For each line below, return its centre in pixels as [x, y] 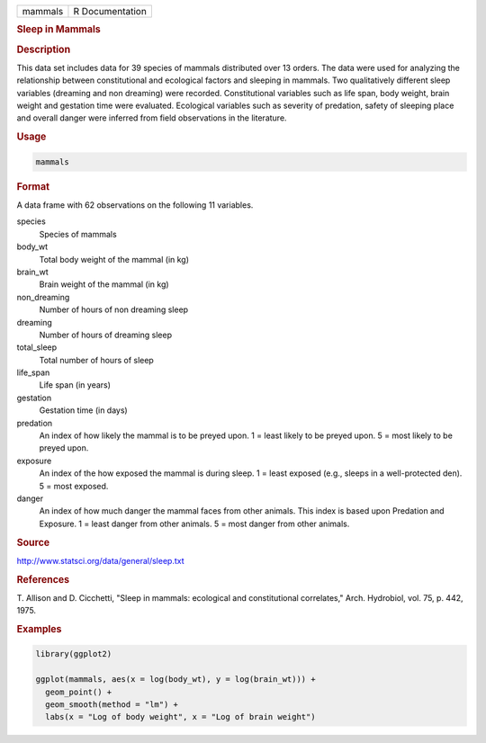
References [43, 579]
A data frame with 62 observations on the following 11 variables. [135, 205]
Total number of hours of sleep [97, 360]
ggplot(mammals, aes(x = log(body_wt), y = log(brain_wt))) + [175, 680]
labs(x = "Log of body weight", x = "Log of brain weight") [180, 717]
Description [44, 49]
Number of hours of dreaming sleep [106, 335]
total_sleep [37, 347]
